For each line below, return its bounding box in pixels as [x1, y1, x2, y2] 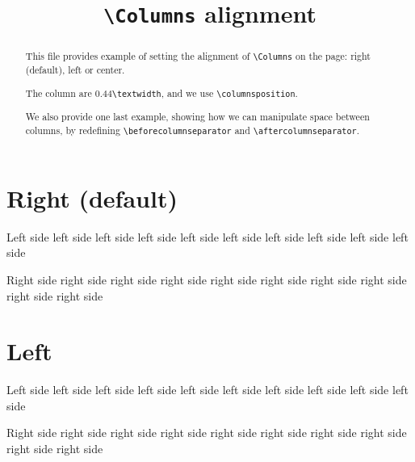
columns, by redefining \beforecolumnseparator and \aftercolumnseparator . [25, 123, 359, 136]
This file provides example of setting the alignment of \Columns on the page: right [25, 49, 371, 63]
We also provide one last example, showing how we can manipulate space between [25, 110, 370, 124]
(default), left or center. [25, 63, 125, 77]
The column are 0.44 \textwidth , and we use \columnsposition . [25, 86, 298, 99]
